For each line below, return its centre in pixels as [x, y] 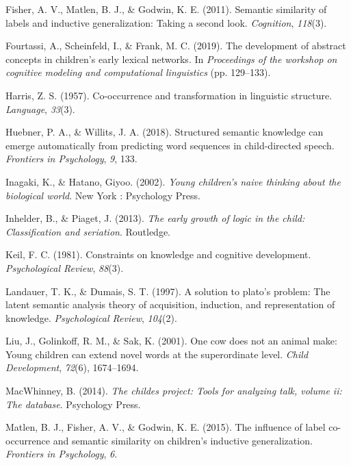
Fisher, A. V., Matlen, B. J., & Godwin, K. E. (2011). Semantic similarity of [166, 9]
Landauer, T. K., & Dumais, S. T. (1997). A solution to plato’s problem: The [168, 291]
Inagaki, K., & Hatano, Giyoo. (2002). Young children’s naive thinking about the [173, 181]
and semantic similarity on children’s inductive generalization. [183, 440]
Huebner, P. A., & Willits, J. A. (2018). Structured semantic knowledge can [165, 132]
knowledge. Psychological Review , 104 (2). [91, 317]
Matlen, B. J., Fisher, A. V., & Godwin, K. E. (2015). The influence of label [166, 427]
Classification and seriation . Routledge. [88, 231]
